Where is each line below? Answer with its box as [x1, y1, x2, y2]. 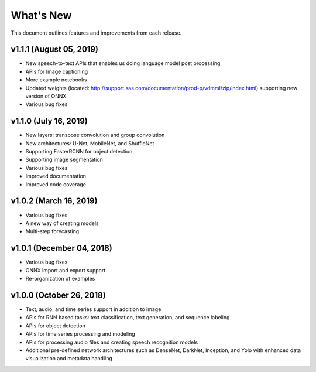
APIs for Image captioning [25, 68, 88, 75]
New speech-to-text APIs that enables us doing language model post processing [25, 60, 221, 67]
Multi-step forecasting [25, 228, 80, 235]
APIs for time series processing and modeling [25, 330, 136, 337]
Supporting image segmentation [25, 156, 104, 163]
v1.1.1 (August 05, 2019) [11, 45, 99, 54]
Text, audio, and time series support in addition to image [25, 305, 162, 313]
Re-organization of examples [25, 275, 95, 282]
